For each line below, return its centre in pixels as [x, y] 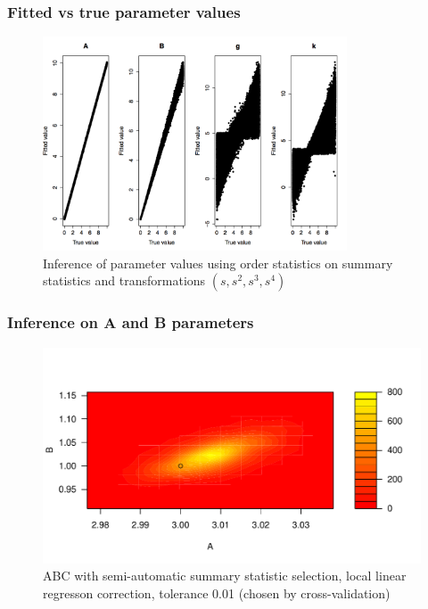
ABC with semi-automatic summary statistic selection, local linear [225, 576]
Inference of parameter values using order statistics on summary [218, 263]
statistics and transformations [124, 280]
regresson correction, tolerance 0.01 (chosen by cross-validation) [217, 593]
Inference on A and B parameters [131, 322]
